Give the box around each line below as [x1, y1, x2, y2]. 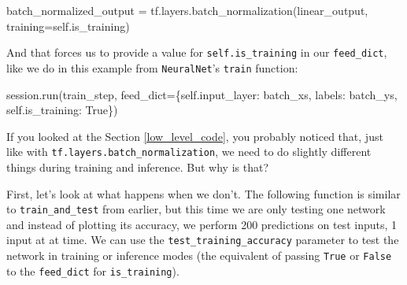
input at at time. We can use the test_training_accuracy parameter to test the [6, 231, 399, 248]
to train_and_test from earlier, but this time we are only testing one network [6, 201, 386, 217]
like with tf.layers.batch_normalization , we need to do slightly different [6, 143, 372, 160]
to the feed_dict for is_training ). [6, 262, 179, 279]
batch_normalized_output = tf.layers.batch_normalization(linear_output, [6, 2, 368, 18]
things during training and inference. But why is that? [6, 158, 269, 175]
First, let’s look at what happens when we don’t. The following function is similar [6, 185, 401, 202]
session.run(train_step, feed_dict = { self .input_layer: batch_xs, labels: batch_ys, [6, 86, 398, 102]
